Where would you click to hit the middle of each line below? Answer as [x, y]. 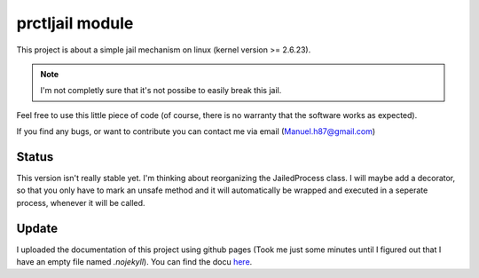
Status [35, 157]
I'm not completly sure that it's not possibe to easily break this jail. [161, 91]
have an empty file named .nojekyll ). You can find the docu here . [134, 262]
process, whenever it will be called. [81, 203]
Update [37, 228]
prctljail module [75, 23]
